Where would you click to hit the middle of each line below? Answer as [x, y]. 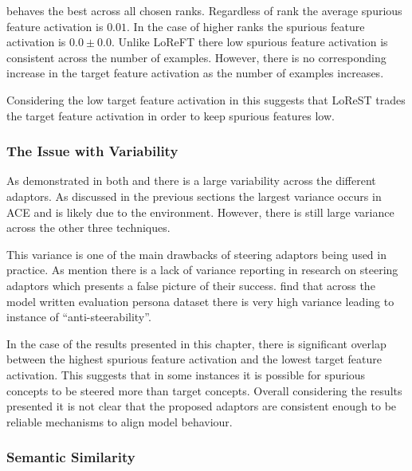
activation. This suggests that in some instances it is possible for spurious [186, 374]
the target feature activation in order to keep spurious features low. [171, 115]
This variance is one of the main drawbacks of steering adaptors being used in [196, 254]
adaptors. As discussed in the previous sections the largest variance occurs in [194, 196]
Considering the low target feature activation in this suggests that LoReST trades [206, 99]
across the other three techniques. [88, 228]
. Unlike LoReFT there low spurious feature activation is [249, 42]
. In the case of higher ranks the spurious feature [246, 26]
